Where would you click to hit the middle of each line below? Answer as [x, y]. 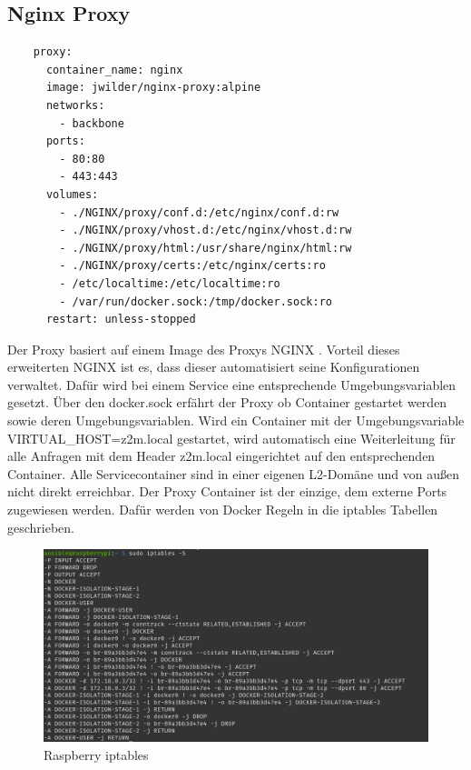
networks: [75, 105]
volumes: [72, 194]
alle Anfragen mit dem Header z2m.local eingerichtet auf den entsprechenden [221, 456]
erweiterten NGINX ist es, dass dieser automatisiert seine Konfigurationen [214, 367]
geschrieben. [41, 527]
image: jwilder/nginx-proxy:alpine [153, 88]
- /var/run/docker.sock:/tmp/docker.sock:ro [196, 301]
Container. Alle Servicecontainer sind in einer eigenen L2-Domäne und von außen [234, 473]
